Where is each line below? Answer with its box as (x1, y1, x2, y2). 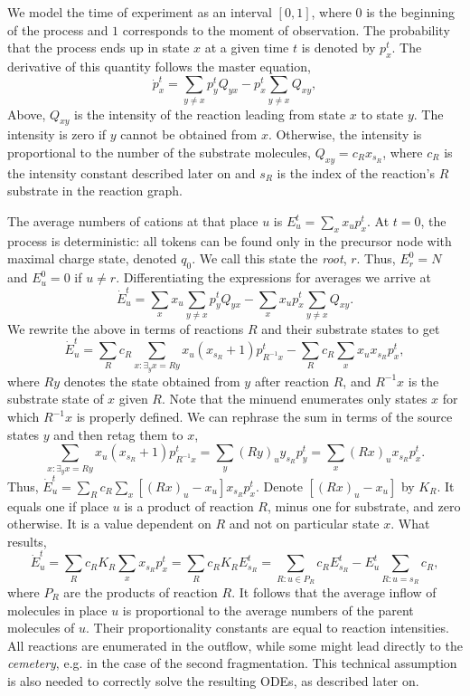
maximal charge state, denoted (7, 249, 177, 268)
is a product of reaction (124, 496, 254, 515)
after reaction (254, 371, 330, 390)
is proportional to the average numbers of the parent (122, 600, 414, 619)
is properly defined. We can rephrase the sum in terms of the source (76, 407, 453, 426)
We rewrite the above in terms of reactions (7, 319, 244, 338)
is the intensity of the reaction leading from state (74, 104, 346, 123)
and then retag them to (53, 424, 183, 443)
